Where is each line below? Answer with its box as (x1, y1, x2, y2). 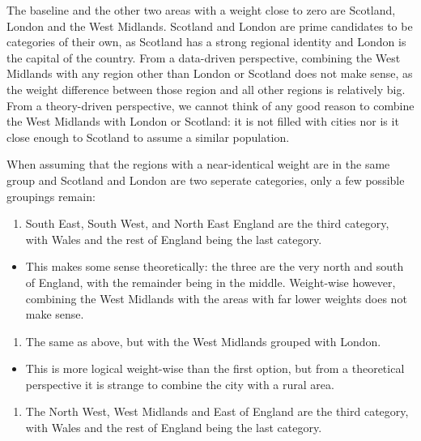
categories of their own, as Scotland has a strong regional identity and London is (6, 33, 406, 50)
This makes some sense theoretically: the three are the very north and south (25, 258, 404, 275)
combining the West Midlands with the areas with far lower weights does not (25, 289, 407, 306)
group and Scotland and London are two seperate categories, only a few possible (6, 171, 405, 188)
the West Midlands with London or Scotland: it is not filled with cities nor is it (6, 113, 399, 130)
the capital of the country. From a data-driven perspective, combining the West (6, 49, 401, 66)
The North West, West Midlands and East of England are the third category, (25, 403, 409, 420)
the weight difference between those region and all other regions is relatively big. (6, 80, 406, 97)
